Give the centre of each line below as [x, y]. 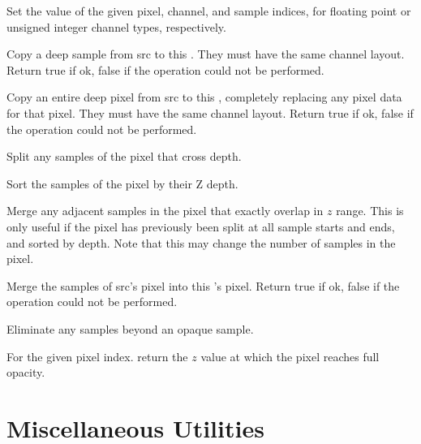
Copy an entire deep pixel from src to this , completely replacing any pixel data [204, 97]
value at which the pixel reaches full [290, 356]
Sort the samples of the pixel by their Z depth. [122, 183]
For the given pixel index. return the [97, 356]
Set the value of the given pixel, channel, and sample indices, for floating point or [209, 11]
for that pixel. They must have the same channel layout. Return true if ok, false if [210, 112]
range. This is [370, 211]
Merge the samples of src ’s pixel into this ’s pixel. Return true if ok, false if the [203, 285]
